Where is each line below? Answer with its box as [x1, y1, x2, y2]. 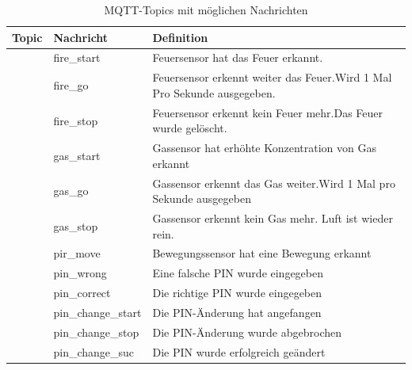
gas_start [53, 147, 101, 163]
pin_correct [53, 284, 111, 301]
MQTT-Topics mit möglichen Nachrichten [104, 2, 308, 17]
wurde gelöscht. [152, 120, 227, 136]
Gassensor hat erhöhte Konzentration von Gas [152, 139, 377, 156]
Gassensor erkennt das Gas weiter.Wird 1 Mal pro [152, 174, 395, 191]
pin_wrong [53, 265, 107, 281]
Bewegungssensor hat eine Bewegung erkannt [152, 245, 372, 261]
